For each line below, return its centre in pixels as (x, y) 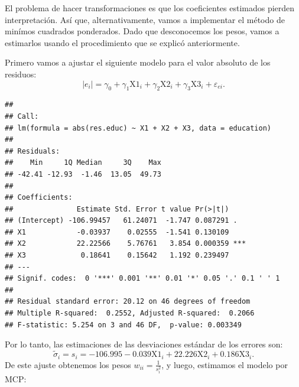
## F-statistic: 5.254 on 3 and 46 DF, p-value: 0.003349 (123, 325)
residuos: (21, 74)
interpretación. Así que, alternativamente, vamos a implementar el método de (145, 19)
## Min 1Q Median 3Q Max (83, 163)
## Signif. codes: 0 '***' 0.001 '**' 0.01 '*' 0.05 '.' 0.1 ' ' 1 (142, 279)
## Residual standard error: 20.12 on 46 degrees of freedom (128, 302)
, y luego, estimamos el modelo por (225, 364)
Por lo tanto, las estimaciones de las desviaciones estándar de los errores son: (144, 344)
